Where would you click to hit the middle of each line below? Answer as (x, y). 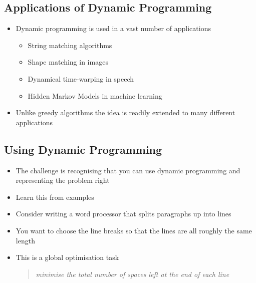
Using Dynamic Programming (83, 149)
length (25, 240)
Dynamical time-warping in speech (81, 78)
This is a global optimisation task (67, 257)
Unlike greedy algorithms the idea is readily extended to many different (125, 112)
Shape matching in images (68, 62)
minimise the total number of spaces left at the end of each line (133, 274)
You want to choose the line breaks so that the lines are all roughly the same (134, 230)
